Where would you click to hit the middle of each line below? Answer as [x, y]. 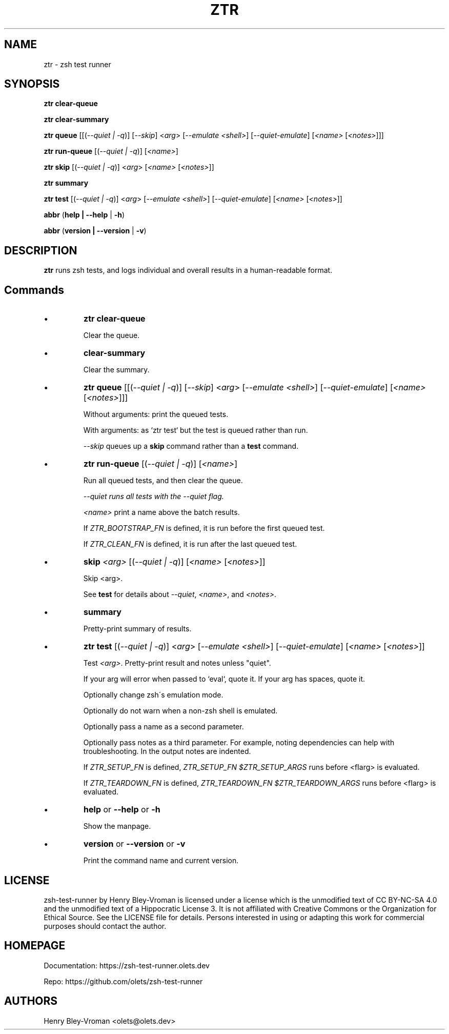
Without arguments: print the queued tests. [156, 414]
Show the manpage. [117, 826]
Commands [34, 290]
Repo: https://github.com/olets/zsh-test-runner [123, 981]
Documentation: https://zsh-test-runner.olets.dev [127, 965]
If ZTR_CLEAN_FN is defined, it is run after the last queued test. [190, 544]
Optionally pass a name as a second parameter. [164, 727]
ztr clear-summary [76, 120]
